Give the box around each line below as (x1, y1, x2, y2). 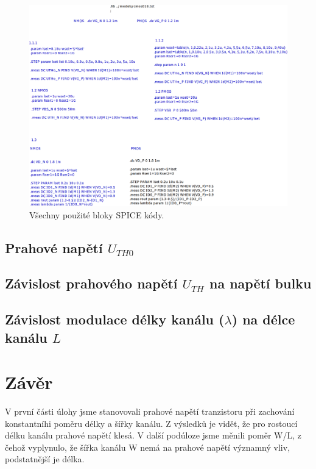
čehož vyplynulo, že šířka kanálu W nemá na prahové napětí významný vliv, (5, 440, 290, 453)
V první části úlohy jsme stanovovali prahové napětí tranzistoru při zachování (5, 405, 295, 418)
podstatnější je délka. (5, 453, 85, 465)
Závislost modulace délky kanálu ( (5, 310, 225, 329)
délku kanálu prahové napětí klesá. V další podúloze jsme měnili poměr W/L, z (5, 429, 302, 442)
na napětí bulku (209, 274, 312, 293)
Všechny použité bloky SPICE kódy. (29, 208, 164, 221)
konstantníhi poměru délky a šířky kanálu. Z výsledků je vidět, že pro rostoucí (5, 417, 298, 429)
